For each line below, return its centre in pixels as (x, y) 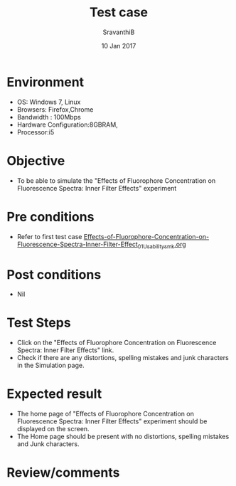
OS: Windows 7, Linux (49, 102)
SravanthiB (119, 32)
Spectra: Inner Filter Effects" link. (65, 350)
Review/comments (63, 473)
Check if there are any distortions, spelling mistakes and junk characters (123, 358)
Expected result (54, 394)
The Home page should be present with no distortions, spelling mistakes (123, 437)
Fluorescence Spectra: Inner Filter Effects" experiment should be (112, 421)
